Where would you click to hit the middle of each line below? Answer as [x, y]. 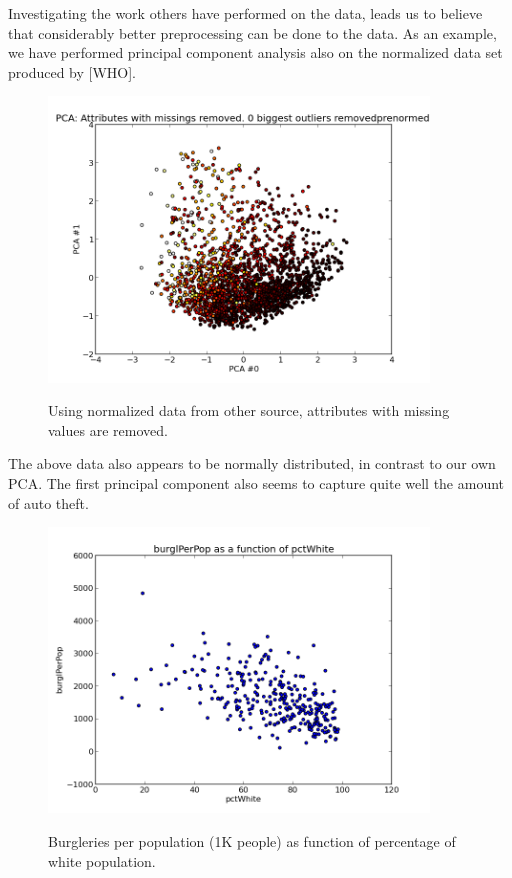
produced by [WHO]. [72, 71]
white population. [102, 860]
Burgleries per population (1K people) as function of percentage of [252, 840]
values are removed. [108, 429]
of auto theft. [48, 502]
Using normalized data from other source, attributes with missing [249, 410]
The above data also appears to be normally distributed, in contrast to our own [252, 463]
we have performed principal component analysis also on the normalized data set [255, 52]
